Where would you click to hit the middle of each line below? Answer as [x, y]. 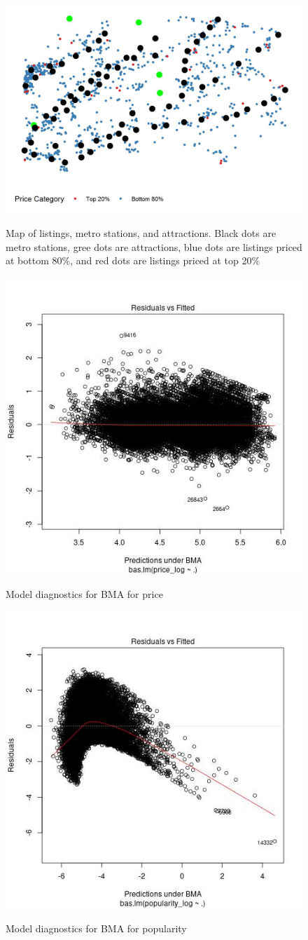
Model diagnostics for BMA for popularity [96, 928]
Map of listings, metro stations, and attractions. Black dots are [141, 233]
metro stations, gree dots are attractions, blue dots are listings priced [154, 246]
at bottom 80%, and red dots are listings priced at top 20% [133, 260]
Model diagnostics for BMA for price [84, 594]
